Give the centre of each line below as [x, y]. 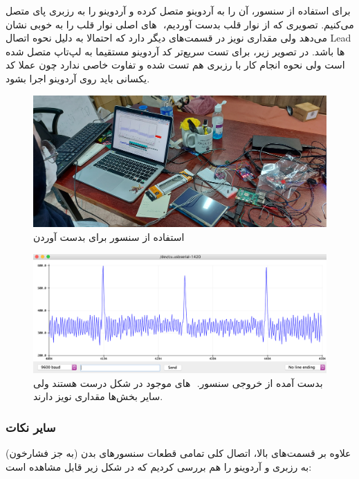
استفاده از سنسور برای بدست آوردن [109, 237]
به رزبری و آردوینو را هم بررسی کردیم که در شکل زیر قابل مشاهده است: [159, 466]
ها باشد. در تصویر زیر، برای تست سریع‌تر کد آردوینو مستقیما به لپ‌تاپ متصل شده [175, 51]
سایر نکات [31, 427]
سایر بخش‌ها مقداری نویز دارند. [98, 396]
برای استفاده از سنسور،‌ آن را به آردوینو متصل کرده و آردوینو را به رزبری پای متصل [178, 10]
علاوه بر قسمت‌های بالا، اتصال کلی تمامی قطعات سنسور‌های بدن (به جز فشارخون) [178, 453]
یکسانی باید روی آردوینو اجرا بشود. [78, 78]
